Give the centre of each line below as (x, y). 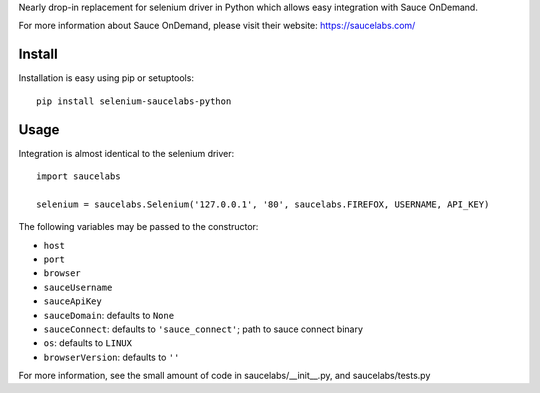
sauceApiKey (72, 301)
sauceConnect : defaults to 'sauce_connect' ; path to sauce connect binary (203, 329)
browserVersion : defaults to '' (111, 357)
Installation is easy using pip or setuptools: (106, 78)
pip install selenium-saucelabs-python (134, 101)
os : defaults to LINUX (87, 343)
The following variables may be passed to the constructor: (138, 227)
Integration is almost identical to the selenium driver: (126, 153)
